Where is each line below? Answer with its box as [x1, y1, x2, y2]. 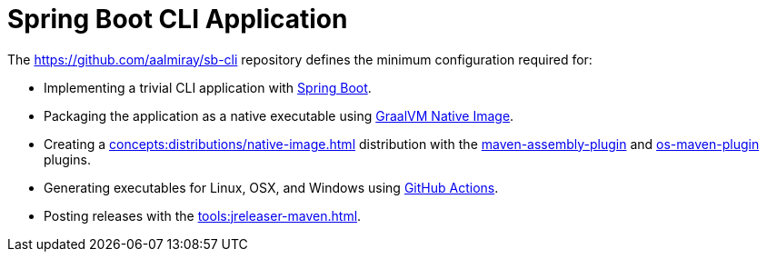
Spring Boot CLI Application [7, 4, 348, 35]
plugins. [44, 151, 91, 167]
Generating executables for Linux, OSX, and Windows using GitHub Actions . [44, 179, 499, 195]
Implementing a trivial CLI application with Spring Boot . [44, 79, 372, 95]
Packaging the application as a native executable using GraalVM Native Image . [44, 107, 514, 124]
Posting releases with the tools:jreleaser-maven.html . [44, 207, 362, 224]
